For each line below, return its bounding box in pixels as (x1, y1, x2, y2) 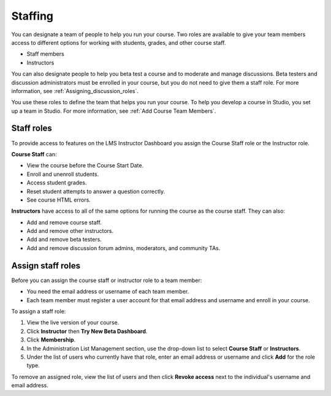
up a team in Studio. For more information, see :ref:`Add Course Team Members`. (11, 107, 216, 115)
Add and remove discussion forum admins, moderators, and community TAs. (26, 244, 221, 251)
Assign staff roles (11, 261, 81, 271)
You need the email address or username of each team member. (26, 288, 189, 295)
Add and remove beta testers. (26, 236, 102, 243)
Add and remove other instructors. (26, 227, 113, 235)
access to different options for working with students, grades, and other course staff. (11, 39, 226, 46)
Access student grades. (26, 179, 87, 186)
